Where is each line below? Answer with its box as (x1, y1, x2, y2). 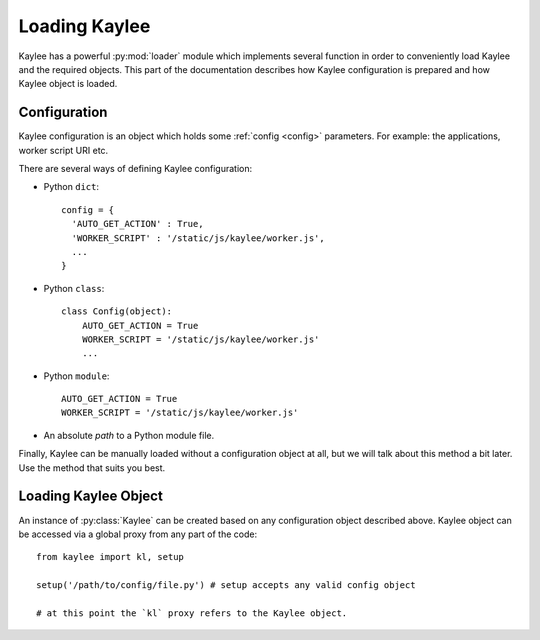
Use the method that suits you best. (18, 461, 166, 474)
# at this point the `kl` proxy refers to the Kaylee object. (36, 607, 348, 619)
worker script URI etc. (18, 144, 109, 156)
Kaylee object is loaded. (18, 78, 118, 90)
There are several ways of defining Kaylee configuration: (18, 163, 253, 175)
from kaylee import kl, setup (36, 551, 185, 563)
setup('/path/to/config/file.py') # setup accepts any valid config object (36, 580, 416, 591)
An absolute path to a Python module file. (43, 429, 215, 441)
